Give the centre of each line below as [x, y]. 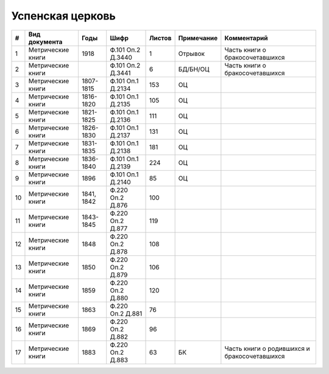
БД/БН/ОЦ [194, 69]
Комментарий [246, 38]
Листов [160, 38]
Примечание [198, 38]
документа [45, 41]
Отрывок [192, 54]
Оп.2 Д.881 [126, 313]
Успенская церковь [63, 16]
